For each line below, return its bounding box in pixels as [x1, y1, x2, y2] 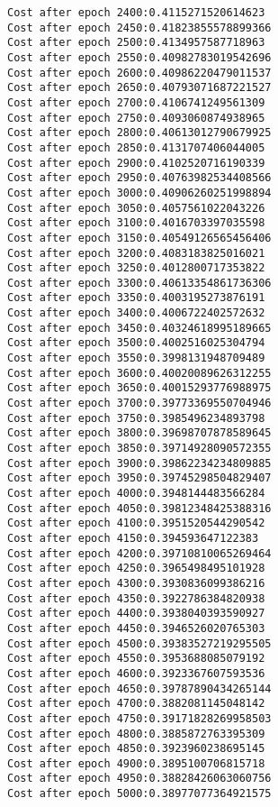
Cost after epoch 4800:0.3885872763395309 [7, 727, 265, 740]
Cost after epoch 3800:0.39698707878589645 [7, 426, 272, 440]
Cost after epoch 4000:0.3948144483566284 [7, 487, 265, 500]
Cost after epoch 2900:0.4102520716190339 [7, 156, 265, 170]
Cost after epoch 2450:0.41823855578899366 [7, 21, 272, 34]
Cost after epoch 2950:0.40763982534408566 [7, 171, 272, 185]
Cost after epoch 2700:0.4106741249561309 [7, 96, 265, 109]
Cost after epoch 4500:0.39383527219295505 [7, 637, 272, 650]
